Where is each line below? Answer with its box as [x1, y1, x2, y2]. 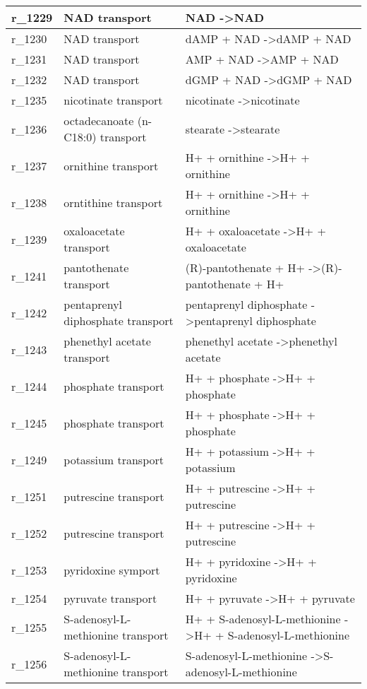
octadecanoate [64, 112, 134, 129]
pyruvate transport [64, 590, 157, 606]
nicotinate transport [64, 92, 163, 108]
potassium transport [64, 451, 164, 468]
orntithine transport [64, 194, 163, 211]
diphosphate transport [64, 312, 174, 329]
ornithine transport [64, 157, 159, 174]
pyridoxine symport [64, 561, 160, 578]
